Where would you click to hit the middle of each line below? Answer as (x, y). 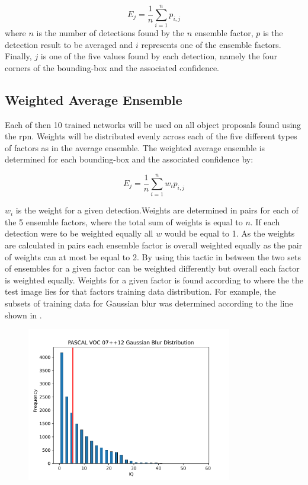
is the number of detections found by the (110, 33)
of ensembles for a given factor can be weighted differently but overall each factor (152, 268)
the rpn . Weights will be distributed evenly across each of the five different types (151, 136)
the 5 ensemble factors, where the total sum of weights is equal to (124, 221)
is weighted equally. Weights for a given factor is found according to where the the (154, 280)
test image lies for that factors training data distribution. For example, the (140, 291)
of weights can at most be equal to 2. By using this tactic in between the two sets (153, 256)
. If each (265, 221)
